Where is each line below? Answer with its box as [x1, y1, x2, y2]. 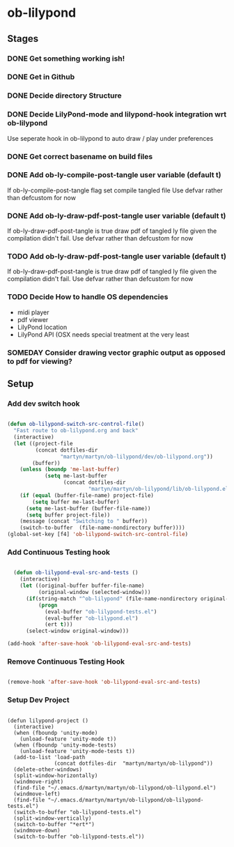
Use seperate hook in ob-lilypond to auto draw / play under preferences [7, 134, 214, 142]
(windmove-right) [13, 778, 64, 785]
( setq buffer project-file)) [25, 511, 111, 519]
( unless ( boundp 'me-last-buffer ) [19, 466, 120, 473]
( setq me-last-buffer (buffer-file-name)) [25, 505, 151, 512]
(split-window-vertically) [13, 814, 92, 822]
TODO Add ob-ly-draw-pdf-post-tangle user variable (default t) [7, 252, 226, 261]
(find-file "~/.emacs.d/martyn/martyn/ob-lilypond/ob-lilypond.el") [13, 784, 217, 791]
